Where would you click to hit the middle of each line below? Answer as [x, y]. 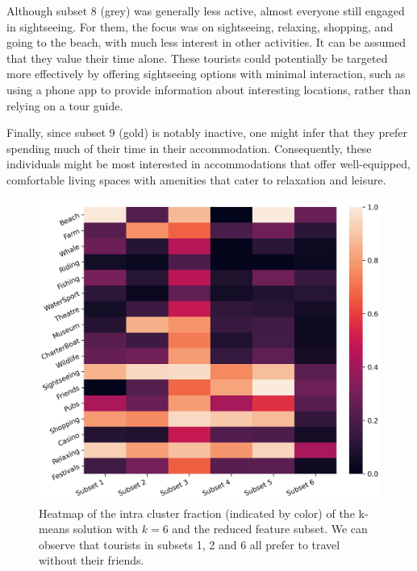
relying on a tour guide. [65, 105]
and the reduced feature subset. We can [270, 529]
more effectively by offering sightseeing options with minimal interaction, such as [206, 74]
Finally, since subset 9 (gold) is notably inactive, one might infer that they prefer [207, 132]
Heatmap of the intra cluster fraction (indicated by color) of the [197, 513]
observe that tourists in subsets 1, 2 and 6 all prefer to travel [190, 544]
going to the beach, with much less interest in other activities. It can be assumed [206, 42]
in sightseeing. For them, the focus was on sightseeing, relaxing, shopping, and [200, 26]
